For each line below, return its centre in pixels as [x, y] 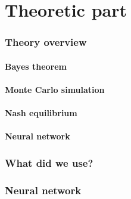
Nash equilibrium [41, 113]
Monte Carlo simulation [55, 89]
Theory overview [46, 42]
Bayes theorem [36, 66]
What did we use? [49, 162]
